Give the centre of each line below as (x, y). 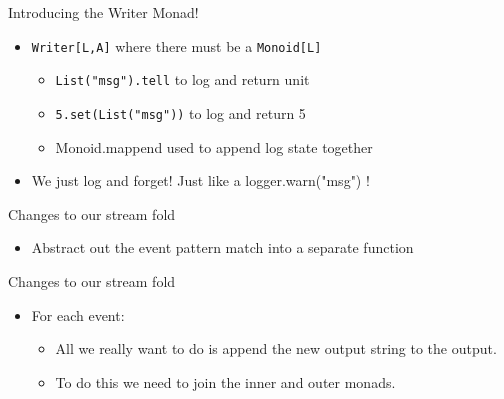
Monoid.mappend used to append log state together (214, 146)
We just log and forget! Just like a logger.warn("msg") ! (200, 180)
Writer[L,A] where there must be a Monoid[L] (176, 45)
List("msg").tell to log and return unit (182, 79)
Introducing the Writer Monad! (103, 12)
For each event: (78, 314)
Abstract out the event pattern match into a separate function (222, 247)
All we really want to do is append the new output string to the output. (276, 348)
